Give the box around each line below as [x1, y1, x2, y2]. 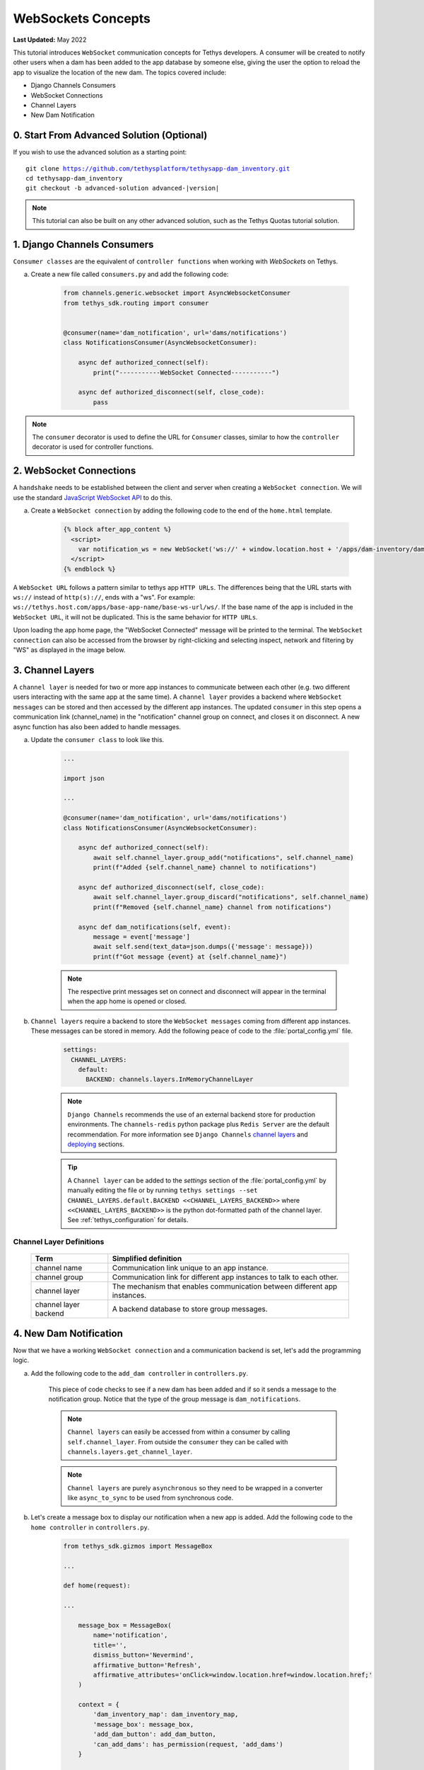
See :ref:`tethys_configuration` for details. [67, 1216, 189, 1224]
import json [63, 774, 105, 782]
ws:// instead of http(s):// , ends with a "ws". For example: [13, 593, 196, 602]
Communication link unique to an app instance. [112, 1263, 269, 1273]
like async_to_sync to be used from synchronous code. [67, 1494, 234, 1502]
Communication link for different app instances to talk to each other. [112, 1272, 338, 1282]
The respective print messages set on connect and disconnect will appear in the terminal [67, 988, 326, 996]
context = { [78, 1701, 120, 1709]
